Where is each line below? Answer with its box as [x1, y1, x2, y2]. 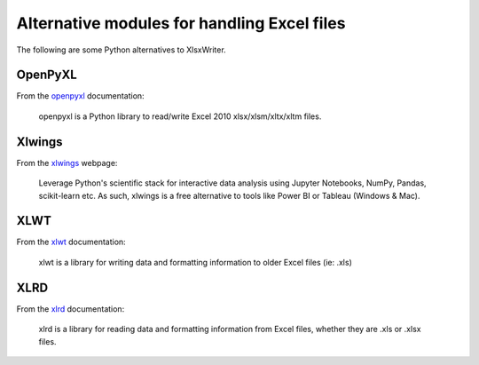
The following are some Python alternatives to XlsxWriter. [16, 44, 226, 55]
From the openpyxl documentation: [16, 91, 145, 101]
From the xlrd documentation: [16, 303, 125, 314]
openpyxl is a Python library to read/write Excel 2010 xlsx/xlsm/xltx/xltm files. [38, 111, 322, 122]
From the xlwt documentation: [16, 236, 126, 248]
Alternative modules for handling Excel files [16, 13, 346, 33]
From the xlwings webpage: [16, 157, 118, 168]
